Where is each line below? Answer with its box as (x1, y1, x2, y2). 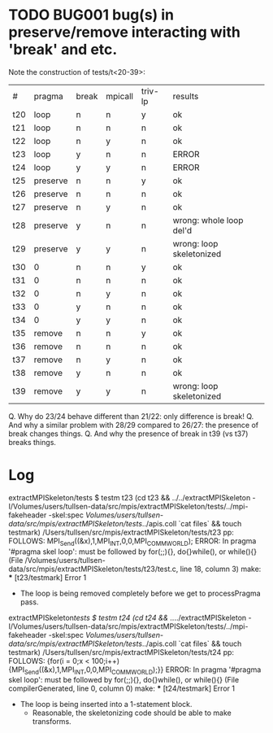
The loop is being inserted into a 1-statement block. (19, 700, 193, 709)
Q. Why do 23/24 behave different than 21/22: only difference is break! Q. (8, 411, 254, 421)
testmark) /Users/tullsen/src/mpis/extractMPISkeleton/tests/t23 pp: (8, 527, 234, 537)
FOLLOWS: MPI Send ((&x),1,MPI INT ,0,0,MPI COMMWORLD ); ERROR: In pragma (8, 535, 257, 548)
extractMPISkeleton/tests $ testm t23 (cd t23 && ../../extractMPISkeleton (8, 492, 251, 502)
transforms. (32, 717, 71, 726)
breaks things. (8, 437, 57, 447)
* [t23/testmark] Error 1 (8, 572, 87, 582)
